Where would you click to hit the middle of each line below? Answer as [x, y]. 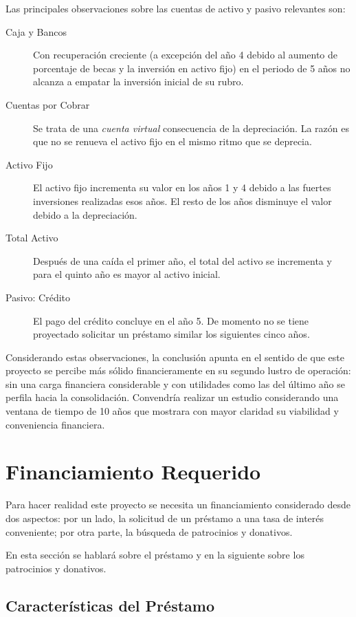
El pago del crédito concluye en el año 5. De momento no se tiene [171, 320]
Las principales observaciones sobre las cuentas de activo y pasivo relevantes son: [176, 8]
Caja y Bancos [36, 31]
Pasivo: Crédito [38, 297]
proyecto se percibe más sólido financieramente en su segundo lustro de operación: [178, 370]
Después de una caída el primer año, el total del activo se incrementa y [182, 260]
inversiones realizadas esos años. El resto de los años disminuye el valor [182, 201]
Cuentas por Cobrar [48, 104]
